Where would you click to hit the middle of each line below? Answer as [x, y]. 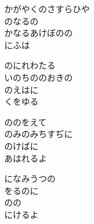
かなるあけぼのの [38, 33]
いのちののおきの [38, 77]
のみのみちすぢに [38, 134]
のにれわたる [30, 65]
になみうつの [30, 178]
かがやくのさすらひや [47, 9]
